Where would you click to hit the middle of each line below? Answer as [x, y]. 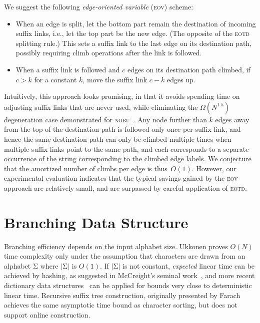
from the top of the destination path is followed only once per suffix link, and [122, 129]
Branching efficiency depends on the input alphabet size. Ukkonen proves [116, 246]
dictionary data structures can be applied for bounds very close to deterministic [128, 285]
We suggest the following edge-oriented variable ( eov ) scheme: [99, 6]
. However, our [214, 168]
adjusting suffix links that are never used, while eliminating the [101, 107]
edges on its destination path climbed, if [189, 69]
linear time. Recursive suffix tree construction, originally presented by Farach [122, 295]
